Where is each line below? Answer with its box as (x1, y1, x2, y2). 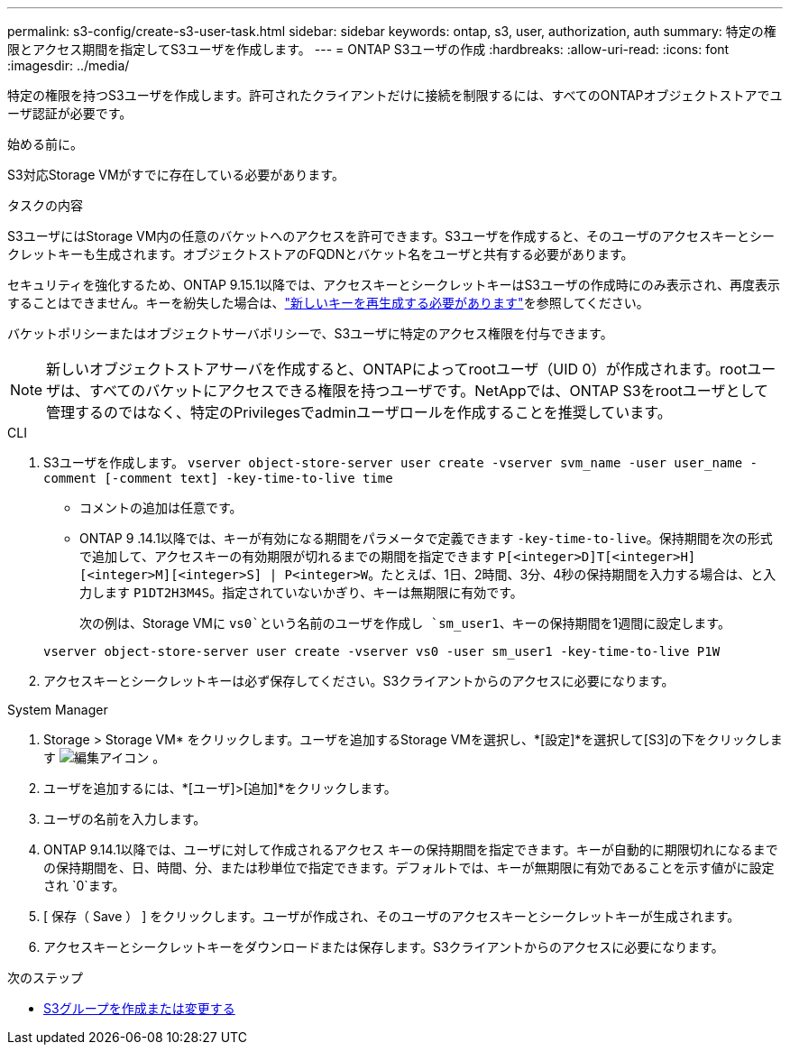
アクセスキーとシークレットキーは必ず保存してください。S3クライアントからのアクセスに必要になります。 (43, 673, 675, 688)
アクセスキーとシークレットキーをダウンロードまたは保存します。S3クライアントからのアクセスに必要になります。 (43, 939, 724, 955)
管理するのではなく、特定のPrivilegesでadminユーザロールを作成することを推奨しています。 (46, 403, 672, 421)
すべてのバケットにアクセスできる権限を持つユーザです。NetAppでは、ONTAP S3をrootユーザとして (89, 382, 769, 400)
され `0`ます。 (43, 878, 125, 893)
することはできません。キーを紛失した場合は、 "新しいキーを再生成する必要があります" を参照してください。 (7, 295, 649, 310)
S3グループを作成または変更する (43, 1001, 235, 1016)
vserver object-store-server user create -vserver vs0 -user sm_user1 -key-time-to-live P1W (43, 644, 721, 659)
